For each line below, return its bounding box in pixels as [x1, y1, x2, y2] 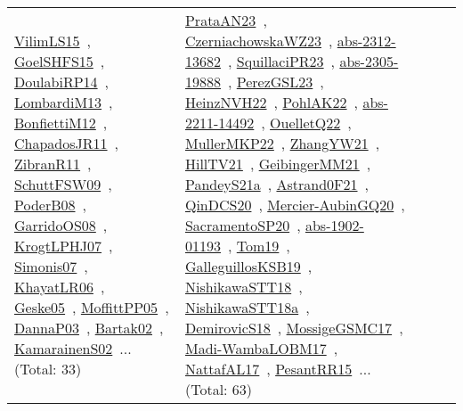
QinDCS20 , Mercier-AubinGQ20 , [184, 194, 405, 215]
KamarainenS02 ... [14, 338, 132, 358]
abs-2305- [339, 51, 399, 71]
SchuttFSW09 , [14, 174, 112, 194]
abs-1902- [305, 215, 364, 235]
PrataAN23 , [184, 10, 267, 30]
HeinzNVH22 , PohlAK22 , [184, 92, 359, 112]
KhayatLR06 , [14, 276, 105, 297]
